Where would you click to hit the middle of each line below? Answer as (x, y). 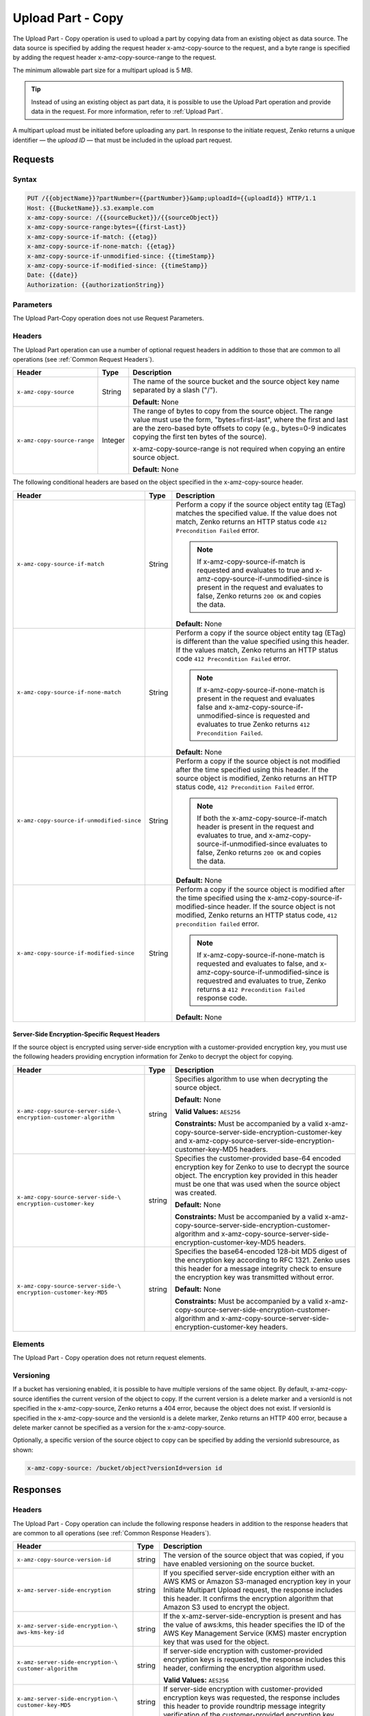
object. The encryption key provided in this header (257, 1175)
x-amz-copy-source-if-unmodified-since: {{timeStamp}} (121, 256)
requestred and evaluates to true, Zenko (262, 980)
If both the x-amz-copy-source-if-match (262, 818)
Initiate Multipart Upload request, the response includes (253, 1590)
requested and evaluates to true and (256, 570)
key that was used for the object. (217, 1642)
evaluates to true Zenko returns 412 (254, 724)
